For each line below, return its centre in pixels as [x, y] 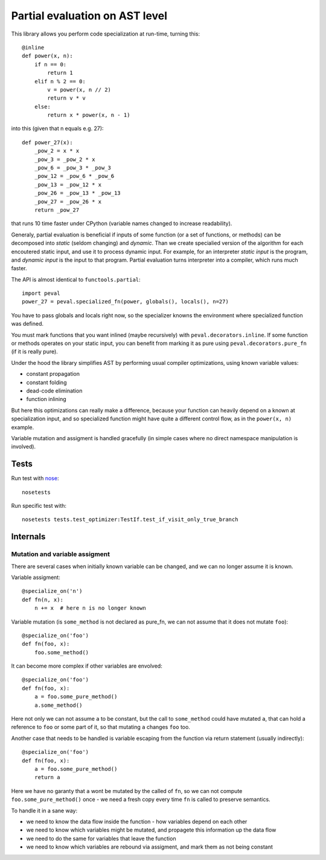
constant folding [46, 382]
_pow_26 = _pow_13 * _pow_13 [77, 193]
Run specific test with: [39, 506]
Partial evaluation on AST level [89, 16]
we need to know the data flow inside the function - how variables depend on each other [137, 821]
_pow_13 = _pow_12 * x [68, 185]
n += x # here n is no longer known [90, 608]
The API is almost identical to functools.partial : [76, 279]
